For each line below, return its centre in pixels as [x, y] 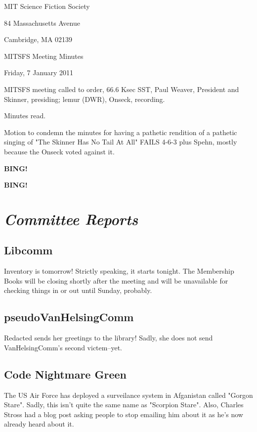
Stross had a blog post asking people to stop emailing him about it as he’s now [124, 414]
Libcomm [28, 250]
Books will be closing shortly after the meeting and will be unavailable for [116, 280]
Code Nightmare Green [65, 374]
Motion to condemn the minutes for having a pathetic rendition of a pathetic [121, 132]
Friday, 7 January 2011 [39, 72]
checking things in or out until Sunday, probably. [78, 290]
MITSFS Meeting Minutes [44, 56]
